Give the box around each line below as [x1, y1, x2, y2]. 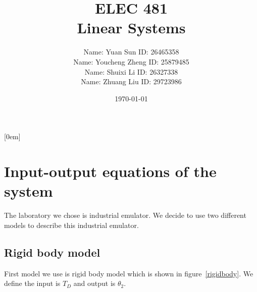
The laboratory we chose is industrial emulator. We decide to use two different [4, 210, 246, 220]
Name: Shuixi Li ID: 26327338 [84, 66, 178, 77]
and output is [73, 278, 116, 288]
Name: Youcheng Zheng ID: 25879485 [73, 56, 189, 67]
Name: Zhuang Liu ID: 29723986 [81, 76, 182, 87]
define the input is [4, 278, 61, 288]
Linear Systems [77, 17, 186, 38]
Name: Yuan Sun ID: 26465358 [83, 46, 179, 57]
